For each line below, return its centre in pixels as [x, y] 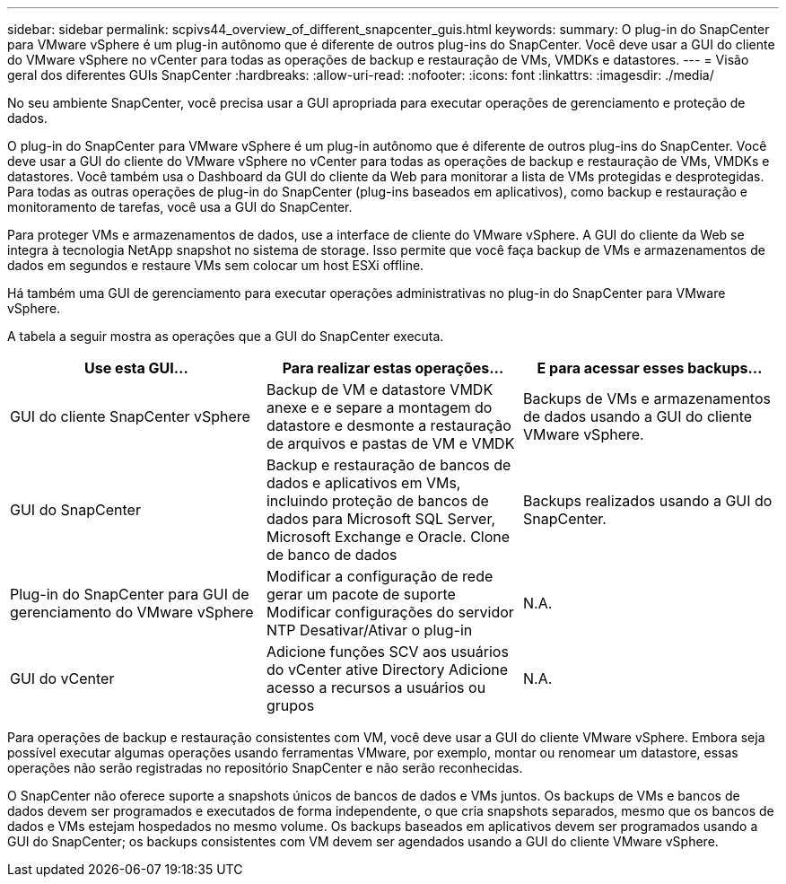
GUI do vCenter [62, 678]
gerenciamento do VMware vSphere [132, 612]
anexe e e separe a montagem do [379, 407]
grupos [290, 705]
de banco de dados [332, 555]
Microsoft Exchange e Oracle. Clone [388, 537]
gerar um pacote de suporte [361, 594]
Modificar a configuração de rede [380, 576]
